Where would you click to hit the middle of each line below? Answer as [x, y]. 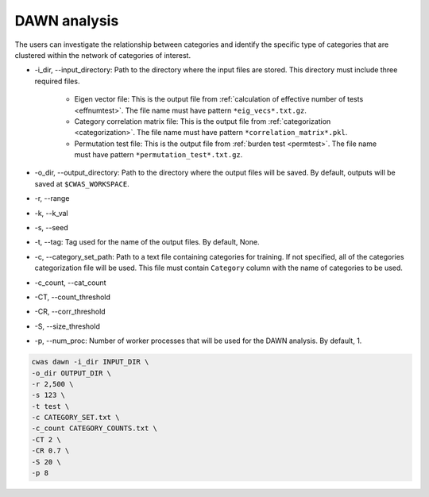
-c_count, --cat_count [70, 283]
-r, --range [52, 198]
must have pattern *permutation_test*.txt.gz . [158, 155]
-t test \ [50, 406]
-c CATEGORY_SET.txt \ [75, 418]
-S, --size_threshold [68, 326]
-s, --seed [51, 228]
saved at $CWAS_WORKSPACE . [82, 183]
